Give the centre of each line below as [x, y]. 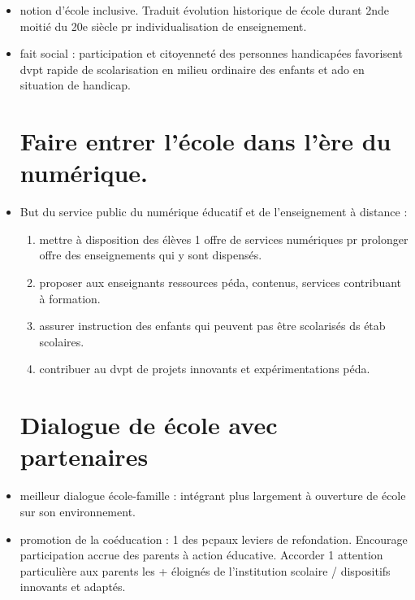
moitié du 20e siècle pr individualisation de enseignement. [163, 26]
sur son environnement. [78, 511]
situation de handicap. [76, 85]
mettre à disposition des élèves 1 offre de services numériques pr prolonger [224, 239]
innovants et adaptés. [73, 587]
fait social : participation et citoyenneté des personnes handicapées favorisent [211, 53]
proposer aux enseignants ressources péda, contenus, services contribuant [220, 283]
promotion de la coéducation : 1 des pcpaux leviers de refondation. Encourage [214, 539]
